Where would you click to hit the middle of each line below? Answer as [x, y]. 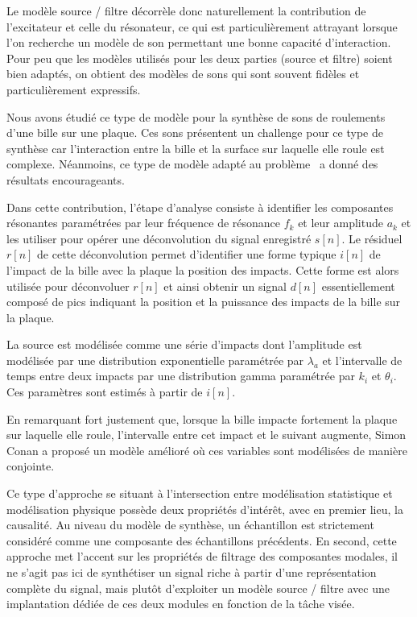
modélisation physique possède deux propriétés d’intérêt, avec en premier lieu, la [205, 509]
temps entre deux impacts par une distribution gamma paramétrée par [181, 376]
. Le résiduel [372, 238]
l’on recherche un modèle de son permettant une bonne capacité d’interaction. [199, 42]
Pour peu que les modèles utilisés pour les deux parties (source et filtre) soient [200, 58]
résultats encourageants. [66, 179]
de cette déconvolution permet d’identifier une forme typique [187, 254]
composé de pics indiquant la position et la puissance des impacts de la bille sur [204, 302]
